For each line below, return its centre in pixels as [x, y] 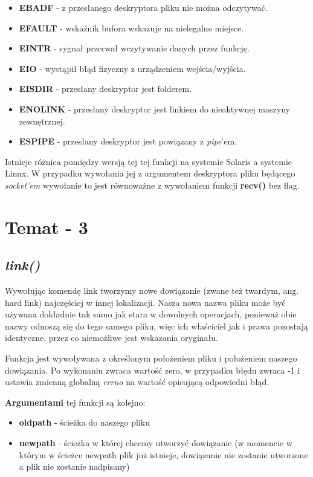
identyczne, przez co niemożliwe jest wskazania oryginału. [111, 338]
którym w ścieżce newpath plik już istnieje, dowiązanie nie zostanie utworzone [163, 454]
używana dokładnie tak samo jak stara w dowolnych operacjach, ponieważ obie [151, 314]
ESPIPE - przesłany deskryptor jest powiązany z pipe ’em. [128, 141]
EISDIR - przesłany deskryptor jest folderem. [105, 89]
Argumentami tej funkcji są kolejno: [75, 402]
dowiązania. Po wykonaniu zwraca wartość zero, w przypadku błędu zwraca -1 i [153, 370]
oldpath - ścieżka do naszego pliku [84, 422]
